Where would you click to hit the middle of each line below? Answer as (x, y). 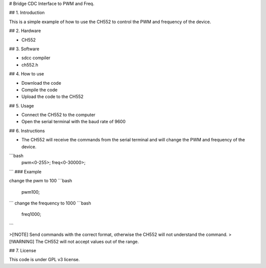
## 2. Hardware (25, 31)
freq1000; (31, 214)
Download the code (41, 83)
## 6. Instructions (27, 131)
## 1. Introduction (27, 13)
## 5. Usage (21, 105)
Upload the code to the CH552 (52, 97)
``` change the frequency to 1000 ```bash (50, 203)
